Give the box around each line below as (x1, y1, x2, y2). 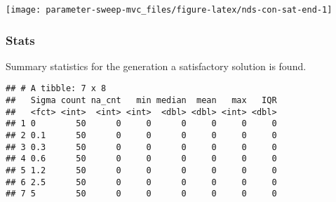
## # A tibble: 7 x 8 (6, 83, 107, 94)
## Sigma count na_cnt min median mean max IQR (6, 95, 277, 106)
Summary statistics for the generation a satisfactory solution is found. (6, 58, 307, 73)
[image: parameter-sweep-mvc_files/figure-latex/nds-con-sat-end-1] (6, 5, 332, 15)
